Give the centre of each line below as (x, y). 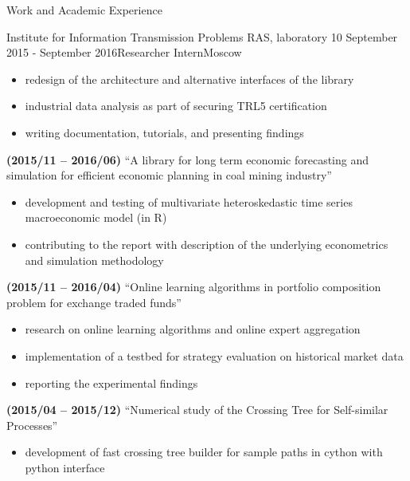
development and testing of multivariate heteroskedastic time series (189, 201)
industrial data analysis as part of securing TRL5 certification (176, 106)
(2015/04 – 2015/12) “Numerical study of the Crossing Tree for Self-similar (197, 410)
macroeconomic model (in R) (96, 217)
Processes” (32, 425)
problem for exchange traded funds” (94, 302)
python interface (65, 467)
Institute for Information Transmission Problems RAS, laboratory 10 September (202, 36)
